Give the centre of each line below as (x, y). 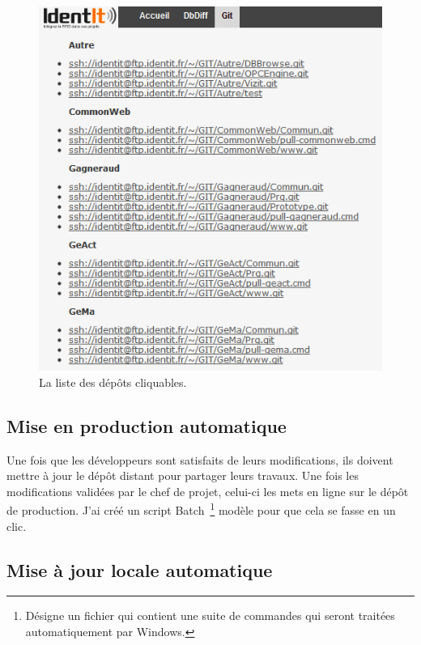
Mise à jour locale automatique (140, 569)
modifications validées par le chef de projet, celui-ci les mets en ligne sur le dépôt (208, 491)
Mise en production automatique (147, 425)
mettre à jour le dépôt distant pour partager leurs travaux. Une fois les (183, 475)
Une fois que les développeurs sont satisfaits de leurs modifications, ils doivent (200, 459)
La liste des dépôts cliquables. (113, 382)
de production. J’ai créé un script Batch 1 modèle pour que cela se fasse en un (201, 509)
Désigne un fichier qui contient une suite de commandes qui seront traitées (210, 615)
